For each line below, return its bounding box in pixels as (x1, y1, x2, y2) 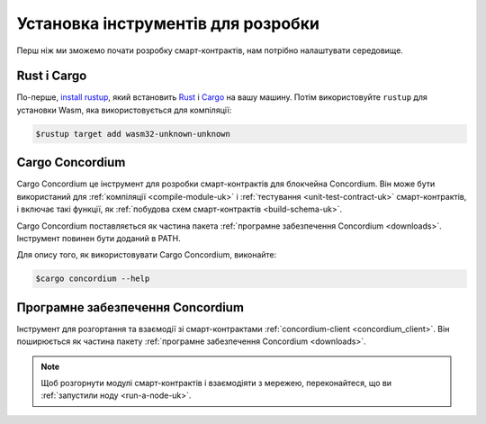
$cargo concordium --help (35, 274, 150, 284)
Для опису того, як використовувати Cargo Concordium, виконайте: (16, 249, 277, 260)
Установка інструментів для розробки (16, 14, 319, 33)
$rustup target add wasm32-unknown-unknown (35, 129, 231, 139)
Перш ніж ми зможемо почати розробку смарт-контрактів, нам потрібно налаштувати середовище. (16, 45, 404, 56)
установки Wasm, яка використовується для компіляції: (16, 104, 232, 115)
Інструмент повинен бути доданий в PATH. (16, 232, 181, 243)
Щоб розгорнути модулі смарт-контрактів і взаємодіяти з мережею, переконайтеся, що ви (40, 377, 391, 388)
